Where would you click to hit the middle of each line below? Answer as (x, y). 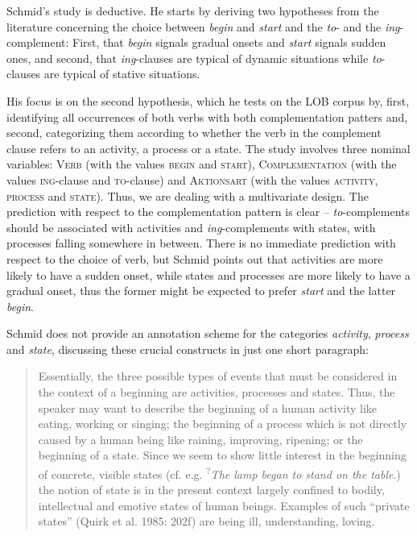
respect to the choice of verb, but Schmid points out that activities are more (195, 258)
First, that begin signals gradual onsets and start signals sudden (229, 42)
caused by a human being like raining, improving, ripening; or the (200, 439)
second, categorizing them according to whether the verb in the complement (194, 133)
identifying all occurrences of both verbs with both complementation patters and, (207, 116)
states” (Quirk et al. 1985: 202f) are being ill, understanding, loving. (206, 521)
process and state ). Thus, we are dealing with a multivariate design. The (188, 195)
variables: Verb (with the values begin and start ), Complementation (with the (202, 164)
